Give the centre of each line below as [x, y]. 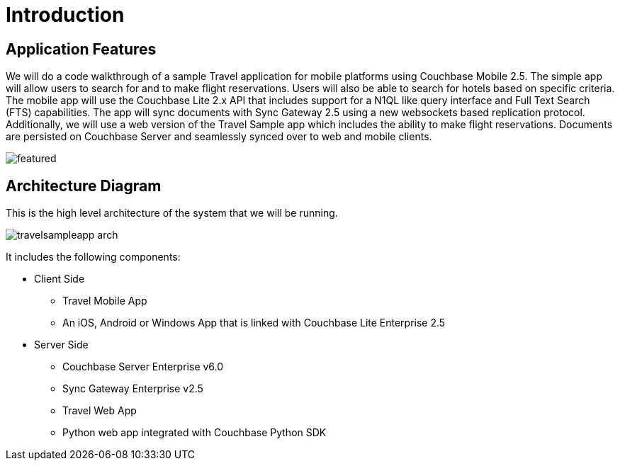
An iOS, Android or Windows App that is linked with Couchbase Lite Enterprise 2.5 [254, 323]
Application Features [81, 49]
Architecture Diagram [84, 186]
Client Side [60, 279]
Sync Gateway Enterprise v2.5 [133, 389]
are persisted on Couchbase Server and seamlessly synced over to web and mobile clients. [219, 137]
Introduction [65, 15]
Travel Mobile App [105, 301]
